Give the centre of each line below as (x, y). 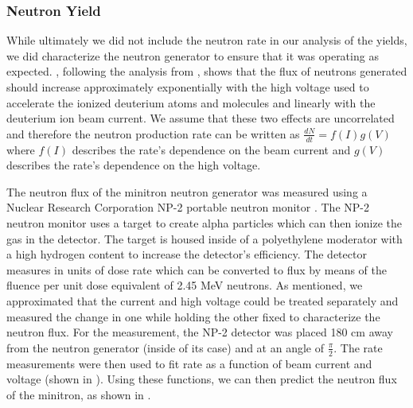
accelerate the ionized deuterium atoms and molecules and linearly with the (191, 102)
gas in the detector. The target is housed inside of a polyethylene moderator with (205, 238)
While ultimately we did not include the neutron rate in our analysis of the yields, (207, 40)
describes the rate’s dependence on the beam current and (211, 149)
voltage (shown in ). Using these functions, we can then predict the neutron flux (202, 379)
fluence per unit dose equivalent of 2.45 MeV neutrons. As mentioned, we (185, 285)
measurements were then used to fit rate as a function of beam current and (189, 363)
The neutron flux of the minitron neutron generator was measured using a (187, 191)
